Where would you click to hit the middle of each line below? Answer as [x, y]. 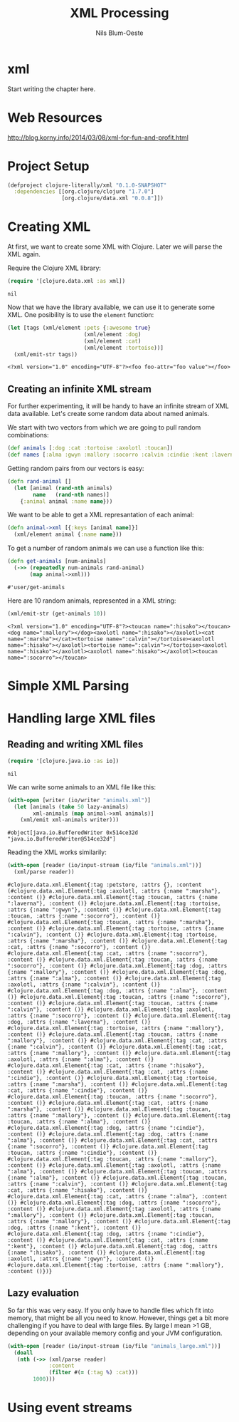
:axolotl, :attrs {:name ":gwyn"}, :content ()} [81, 1259]
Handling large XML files [81, 718]
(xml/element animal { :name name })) [68, 535]
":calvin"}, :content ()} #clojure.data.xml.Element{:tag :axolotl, [111, 1010]
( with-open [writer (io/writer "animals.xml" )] [79, 800]
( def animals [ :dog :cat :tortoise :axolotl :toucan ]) [90, 448]
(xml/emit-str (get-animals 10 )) [57, 613]
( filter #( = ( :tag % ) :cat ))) [94, 1373]
